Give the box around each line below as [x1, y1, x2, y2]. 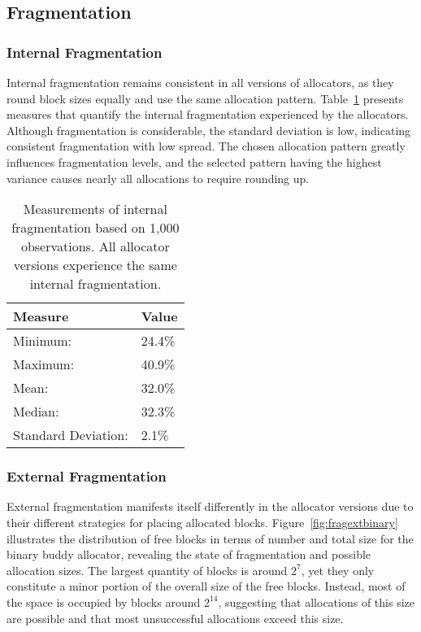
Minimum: [13, 331, 72, 351]
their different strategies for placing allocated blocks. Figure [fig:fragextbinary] [7, 513, 398, 530]
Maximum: [13, 355, 75, 374]
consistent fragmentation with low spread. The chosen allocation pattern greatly [7, 137, 406, 155]
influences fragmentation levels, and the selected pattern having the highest [7, 153, 382, 170]
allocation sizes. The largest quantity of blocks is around [7, 561, 288, 578]
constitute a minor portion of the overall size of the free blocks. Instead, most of [7, 578, 406, 595]
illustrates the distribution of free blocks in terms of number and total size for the [7, 530, 414, 547]
